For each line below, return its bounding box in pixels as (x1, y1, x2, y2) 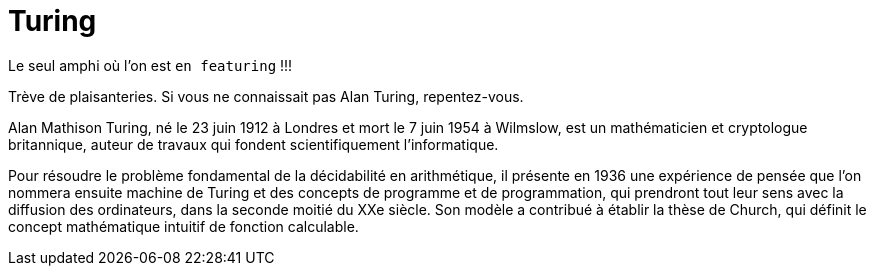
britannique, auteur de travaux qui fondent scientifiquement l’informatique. (8, 135, 499, 153)
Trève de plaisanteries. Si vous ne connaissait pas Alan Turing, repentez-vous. (8, 87, 524, 105)
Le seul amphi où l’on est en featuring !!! (8, 56, 293, 74)
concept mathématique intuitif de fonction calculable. (8, 217, 359, 235)
